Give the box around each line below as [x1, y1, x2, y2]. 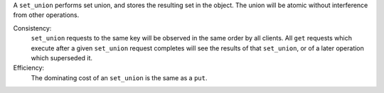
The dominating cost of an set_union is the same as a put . [31, 73, 208, 82]
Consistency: [13, 23, 52, 32]
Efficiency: [13, 64, 45, 72]
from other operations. [13, 11, 80, 19]
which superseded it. [31, 53, 92, 62]
